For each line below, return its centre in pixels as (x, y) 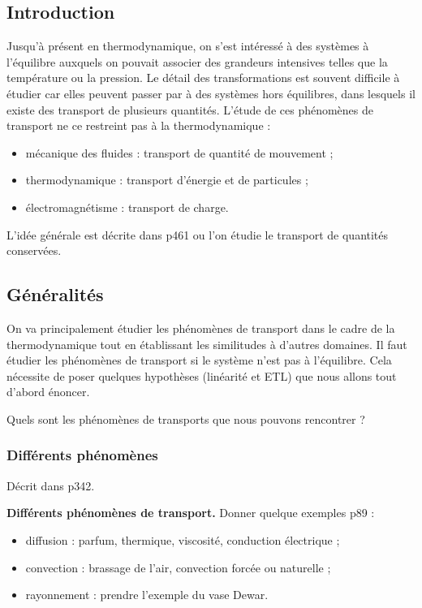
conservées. (34, 250)
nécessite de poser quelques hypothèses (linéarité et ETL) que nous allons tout (202, 375)
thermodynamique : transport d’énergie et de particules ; (167, 180)
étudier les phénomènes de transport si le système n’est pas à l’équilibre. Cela (199, 360)
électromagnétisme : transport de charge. (127, 207)
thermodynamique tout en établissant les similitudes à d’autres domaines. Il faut (207, 344)
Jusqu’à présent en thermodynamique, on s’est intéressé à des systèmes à (188, 46)
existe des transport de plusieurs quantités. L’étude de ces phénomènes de (190, 109)
